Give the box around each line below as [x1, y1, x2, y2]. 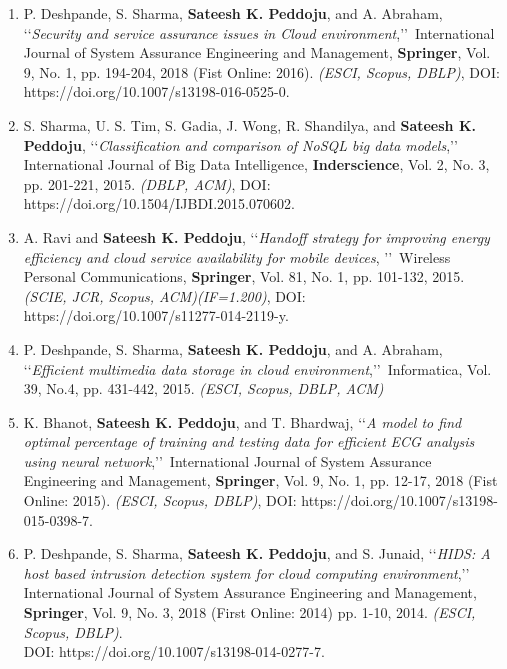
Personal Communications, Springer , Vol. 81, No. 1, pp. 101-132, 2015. [23, 266, 465, 287]
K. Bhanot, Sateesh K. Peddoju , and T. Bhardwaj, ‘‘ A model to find [23, 411, 462, 432]
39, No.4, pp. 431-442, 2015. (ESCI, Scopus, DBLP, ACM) [23, 378, 384, 399]
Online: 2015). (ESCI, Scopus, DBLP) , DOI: [23, 490, 297, 511]
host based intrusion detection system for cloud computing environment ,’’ [23, 562, 470, 583]
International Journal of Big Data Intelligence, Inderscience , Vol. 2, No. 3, [23, 154, 490, 175]
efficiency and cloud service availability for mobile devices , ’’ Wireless [23, 246, 451, 267]
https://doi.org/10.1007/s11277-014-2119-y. [23, 305, 289, 326]
